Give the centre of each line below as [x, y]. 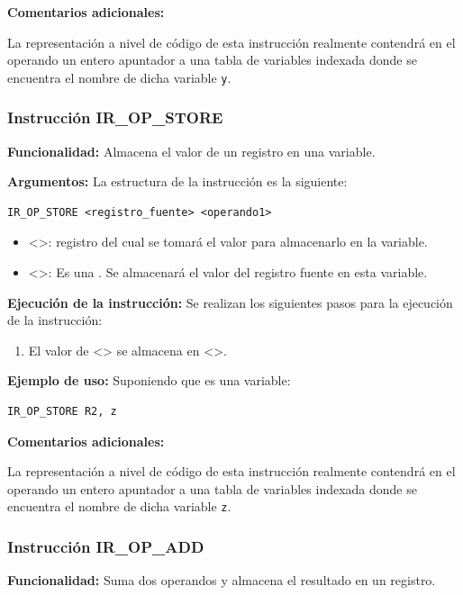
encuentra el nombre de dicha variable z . [119, 506]
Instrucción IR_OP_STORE [115, 117]
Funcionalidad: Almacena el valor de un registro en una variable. [191, 151]
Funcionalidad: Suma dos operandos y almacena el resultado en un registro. [222, 580]
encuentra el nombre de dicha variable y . [119, 77]
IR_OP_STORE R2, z [62, 411]
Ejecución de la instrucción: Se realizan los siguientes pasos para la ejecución [230, 302]
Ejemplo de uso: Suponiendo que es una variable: [149, 380]
